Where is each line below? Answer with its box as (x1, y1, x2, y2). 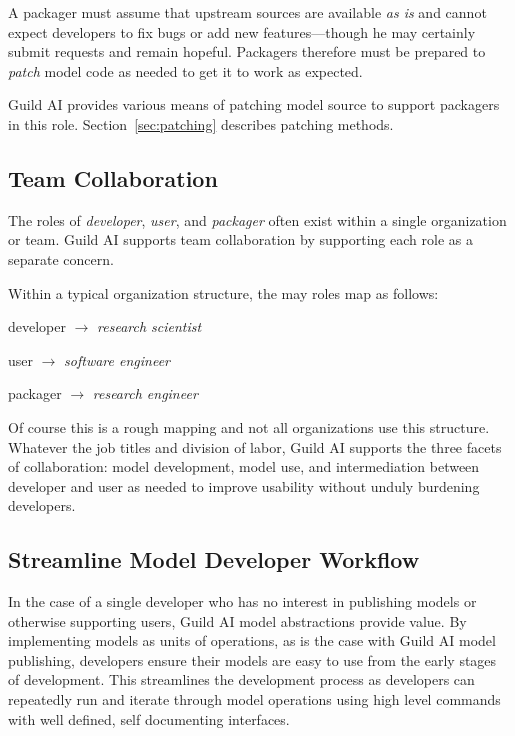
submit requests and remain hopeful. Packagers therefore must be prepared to (8, 41, 486, 62)
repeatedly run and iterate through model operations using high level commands (8, 689, 501, 710)
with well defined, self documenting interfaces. (8, 708, 290, 729)
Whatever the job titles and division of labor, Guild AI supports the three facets (8, 436, 502, 457)
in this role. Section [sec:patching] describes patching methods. (8, 113, 394, 134)
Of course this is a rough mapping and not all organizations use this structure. (8, 416, 490, 437)
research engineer (92, 383, 198, 404)
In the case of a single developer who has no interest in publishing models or (8, 591, 477, 612)
